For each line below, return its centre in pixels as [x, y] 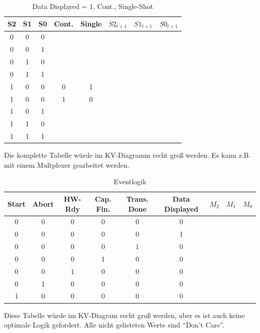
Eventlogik [130, 181]
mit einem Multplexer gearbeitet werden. [67, 165]
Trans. [137, 198]
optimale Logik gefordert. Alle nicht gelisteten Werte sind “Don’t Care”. [114, 325]
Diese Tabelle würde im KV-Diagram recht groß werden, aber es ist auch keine [124, 315]
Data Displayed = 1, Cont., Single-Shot [93, 6]
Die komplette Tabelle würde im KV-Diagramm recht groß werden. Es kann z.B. [127, 155]
